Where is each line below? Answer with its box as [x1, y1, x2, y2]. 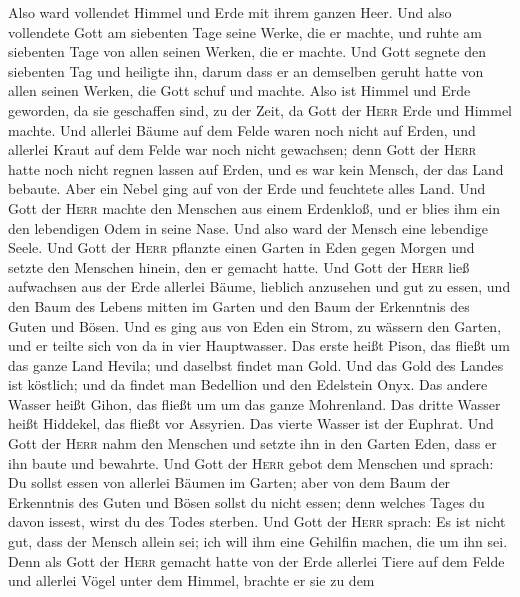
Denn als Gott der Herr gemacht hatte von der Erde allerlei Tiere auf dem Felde [8, 550, 505, 571]
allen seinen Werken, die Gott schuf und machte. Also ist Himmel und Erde [8, 80, 471, 101]
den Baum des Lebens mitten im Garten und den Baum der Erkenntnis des [8, 295, 470, 316]
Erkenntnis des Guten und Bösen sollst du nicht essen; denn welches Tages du [8, 491, 485, 512]
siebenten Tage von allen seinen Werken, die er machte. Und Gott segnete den [8, 41, 486, 62]
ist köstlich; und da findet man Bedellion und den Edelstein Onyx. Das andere [8, 374, 488, 395]
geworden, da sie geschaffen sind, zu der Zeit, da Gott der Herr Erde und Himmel [8, 99, 513, 120]
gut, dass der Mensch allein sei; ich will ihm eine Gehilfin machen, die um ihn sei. [8, 531, 508, 552]
